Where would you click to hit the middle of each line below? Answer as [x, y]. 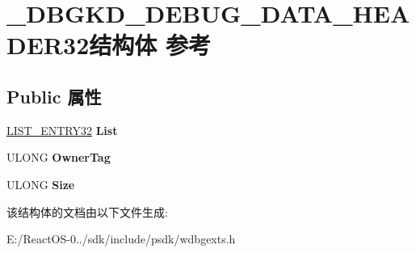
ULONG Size [41, 184]
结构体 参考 [150, 45]
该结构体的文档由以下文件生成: [87, 211]
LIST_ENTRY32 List [62, 130]
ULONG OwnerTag [59, 157]
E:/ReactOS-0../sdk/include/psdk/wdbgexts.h [121, 239]
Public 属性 [54, 96]
